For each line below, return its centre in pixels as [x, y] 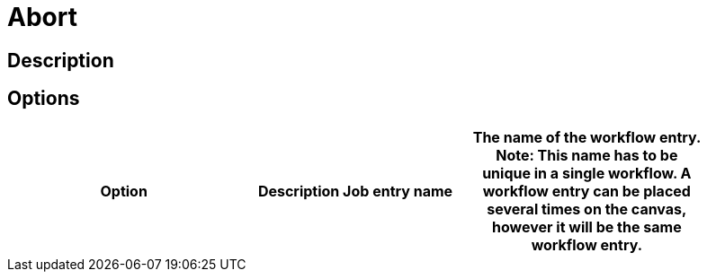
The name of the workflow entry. [586, 137]
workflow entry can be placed [586, 191]
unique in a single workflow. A [587, 173]
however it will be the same [586, 227]
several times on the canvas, [587, 209]
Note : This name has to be [587, 155]
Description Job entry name [355, 191]
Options [44, 99]
